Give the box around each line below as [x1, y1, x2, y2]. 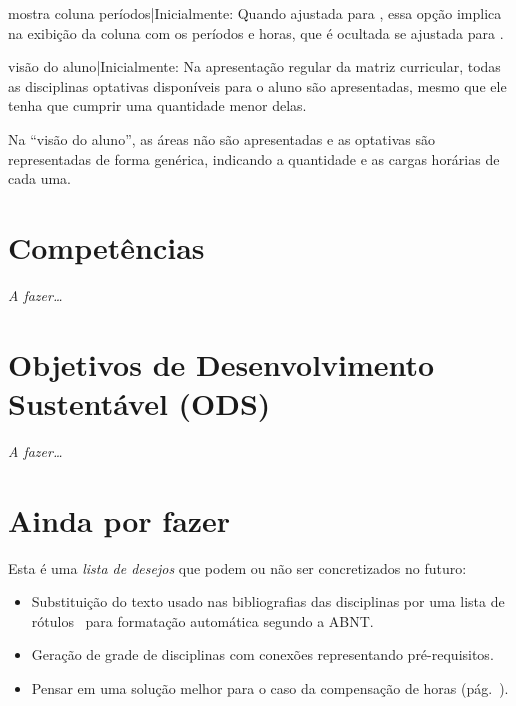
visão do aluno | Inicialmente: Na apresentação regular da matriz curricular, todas [8, 56, 501, 77]
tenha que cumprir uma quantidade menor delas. [8, 95, 307, 116]
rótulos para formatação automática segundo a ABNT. [31, 610, 374, 631]
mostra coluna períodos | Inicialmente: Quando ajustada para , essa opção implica [8, 3, 502, 23]
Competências [8, 226, 205, 267]
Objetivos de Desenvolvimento [8, 343, 435, 384]
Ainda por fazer [8, 499, 231, 540]
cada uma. [8, 168, 71, 189]
